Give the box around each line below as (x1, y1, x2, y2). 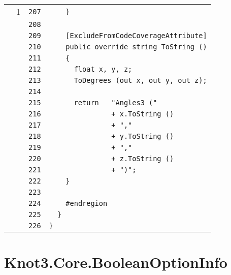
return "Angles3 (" (74, 99, 157, 107)
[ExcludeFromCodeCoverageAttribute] (65, 32, 207, 40)
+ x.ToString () (111, 110, 174, 118)
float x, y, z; (74, 65, 133, 73)
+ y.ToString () (111, 132, 174, 140)
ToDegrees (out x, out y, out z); (74, 76, 207, 84)
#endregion (65, 199, 108, 207)
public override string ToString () (65, 43, 207, 51)
